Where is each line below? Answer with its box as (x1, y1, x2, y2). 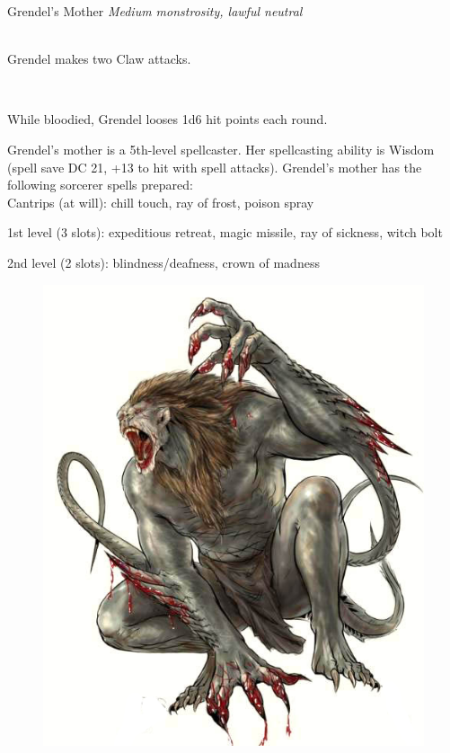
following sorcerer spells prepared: (7, 175, 193, 194)
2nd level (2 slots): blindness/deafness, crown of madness (7, 252, 320, 271)
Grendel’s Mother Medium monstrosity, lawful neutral (7, 2, 303, 20)
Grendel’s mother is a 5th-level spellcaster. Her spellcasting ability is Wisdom (7, 139, 435, 158)
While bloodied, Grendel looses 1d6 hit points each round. (7, 110, 328, 128)
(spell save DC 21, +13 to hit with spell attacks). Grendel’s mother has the (7, 157, 422, 176)
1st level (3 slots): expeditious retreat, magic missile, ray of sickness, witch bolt (7, 223, 443, 242)
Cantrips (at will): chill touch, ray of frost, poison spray (7, 192, 314, 211)
